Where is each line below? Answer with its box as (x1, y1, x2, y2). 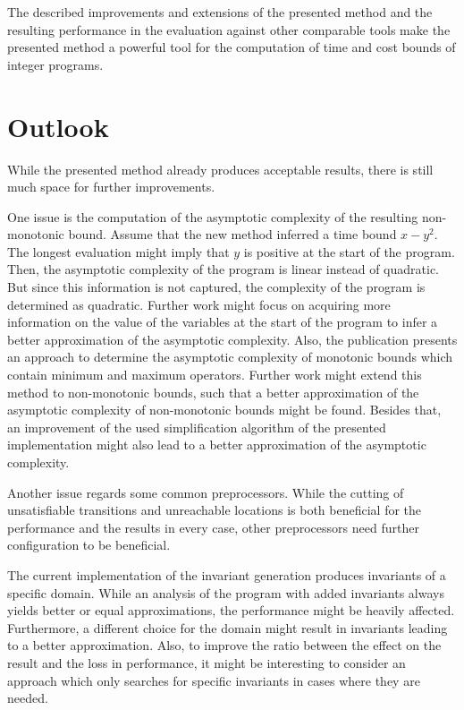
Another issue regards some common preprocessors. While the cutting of (7, 483, 404, 501)
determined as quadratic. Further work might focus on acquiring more (7, 295, 391, 313)
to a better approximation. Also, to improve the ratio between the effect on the (7, 636, 442, 654)
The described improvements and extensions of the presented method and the (7, 3, 433, 21)
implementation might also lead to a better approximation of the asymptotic (7, 435, 426, 454)
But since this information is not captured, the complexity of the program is (7, 278, 426, 296)
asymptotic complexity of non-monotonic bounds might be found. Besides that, (7, 400, 442, 419)
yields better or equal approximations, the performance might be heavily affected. (7, 601, 455, 620)
